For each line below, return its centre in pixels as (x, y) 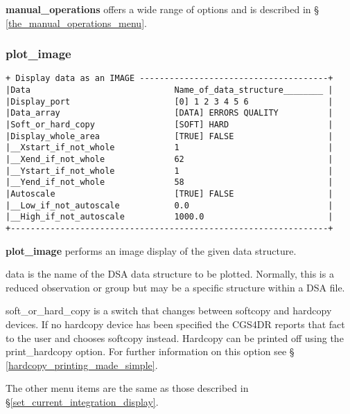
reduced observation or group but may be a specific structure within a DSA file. (175, 287)
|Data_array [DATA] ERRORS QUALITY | (169, 113)
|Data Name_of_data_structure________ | (169, 90)
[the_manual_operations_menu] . (76, 22)
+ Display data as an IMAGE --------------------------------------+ (169, 79)
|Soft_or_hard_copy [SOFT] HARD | (169, 125)
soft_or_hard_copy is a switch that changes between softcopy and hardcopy (169, 310)
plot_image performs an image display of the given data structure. (151, 250)
